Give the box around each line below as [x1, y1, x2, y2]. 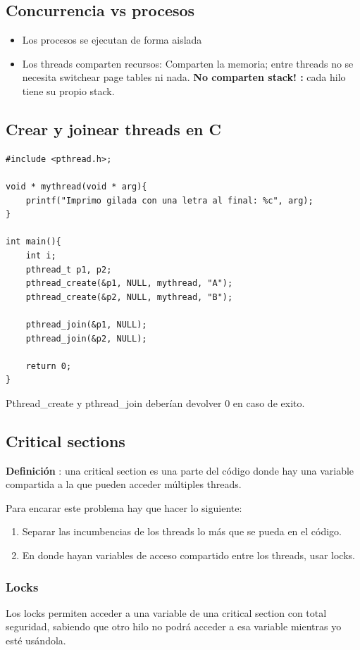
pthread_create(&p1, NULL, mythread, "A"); [25, 278, 233, 289]
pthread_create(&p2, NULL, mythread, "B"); [25, 292, 233, 302]
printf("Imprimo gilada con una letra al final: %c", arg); [25, 195, 314, 206]
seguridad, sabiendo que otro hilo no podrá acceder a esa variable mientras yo [6, 619, 342, 634]
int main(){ [6, 237, 61, 247]
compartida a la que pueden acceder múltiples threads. [6, 477, 242, 492]
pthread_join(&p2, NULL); [25, 333, 147, 344]
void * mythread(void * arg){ [6, 181, 147, 192]
